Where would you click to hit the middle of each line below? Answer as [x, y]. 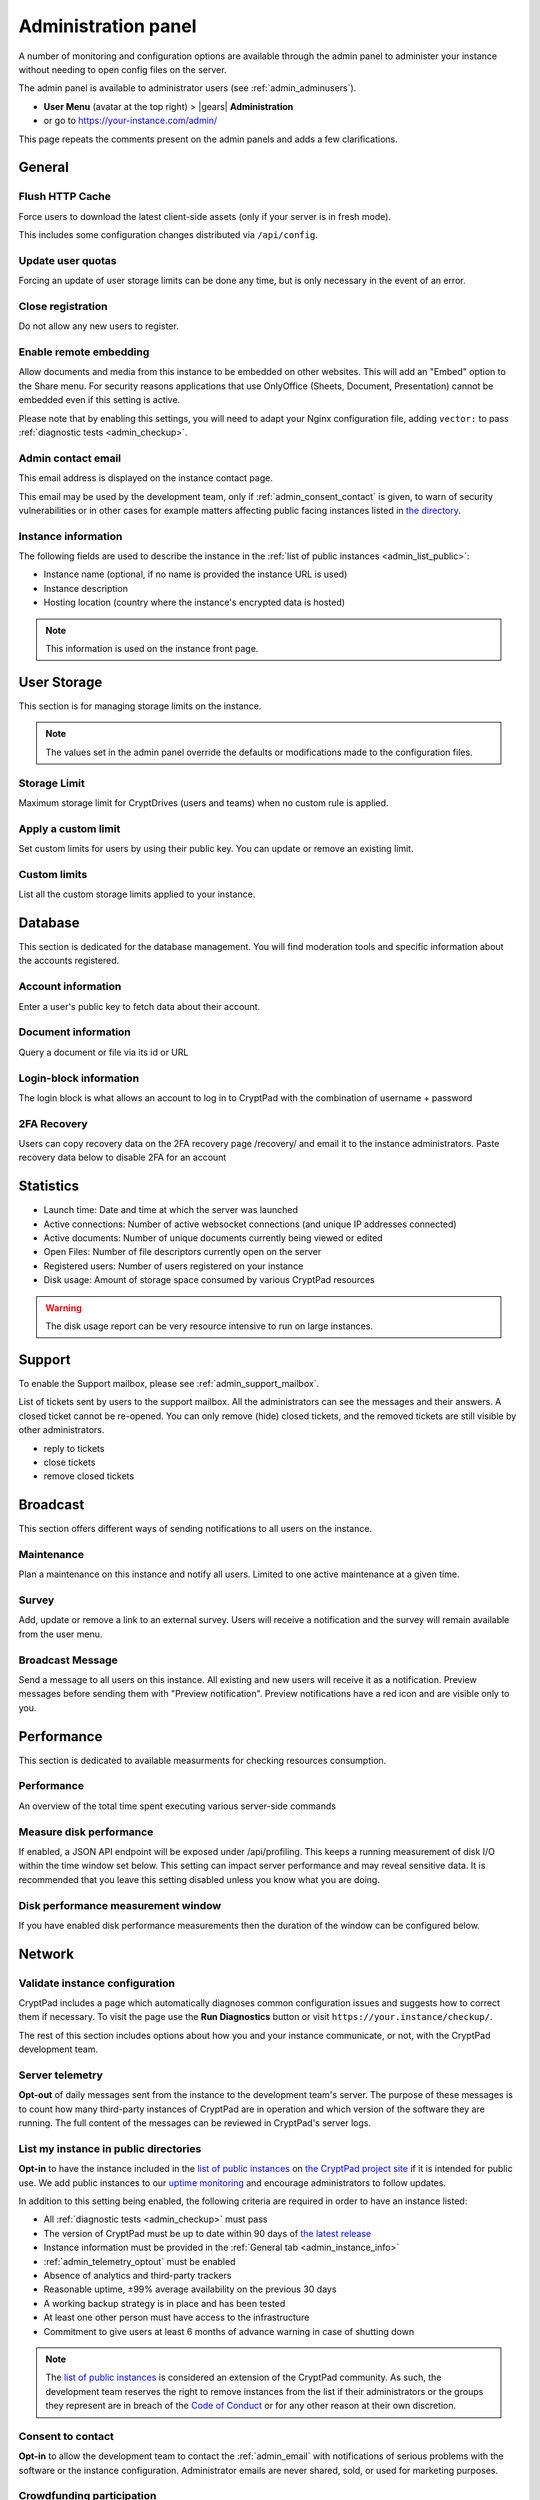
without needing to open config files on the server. [122, 69]
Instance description [86, 588]
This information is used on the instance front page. [152, 649]
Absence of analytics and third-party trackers [137, 2276]
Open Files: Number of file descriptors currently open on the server [182, 1252]
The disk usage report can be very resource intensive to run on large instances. [209, 1326]
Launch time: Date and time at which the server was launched [171, 1210]
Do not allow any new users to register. [98, 326]
